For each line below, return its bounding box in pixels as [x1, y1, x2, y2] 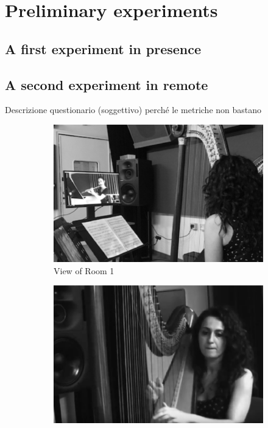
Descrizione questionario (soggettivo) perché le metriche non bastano [5, 103, 262, 116]
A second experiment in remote [5, 75, 208, 94]
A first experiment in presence [5, 39, 202, 58]
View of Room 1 [54, 264, 115, 277]
